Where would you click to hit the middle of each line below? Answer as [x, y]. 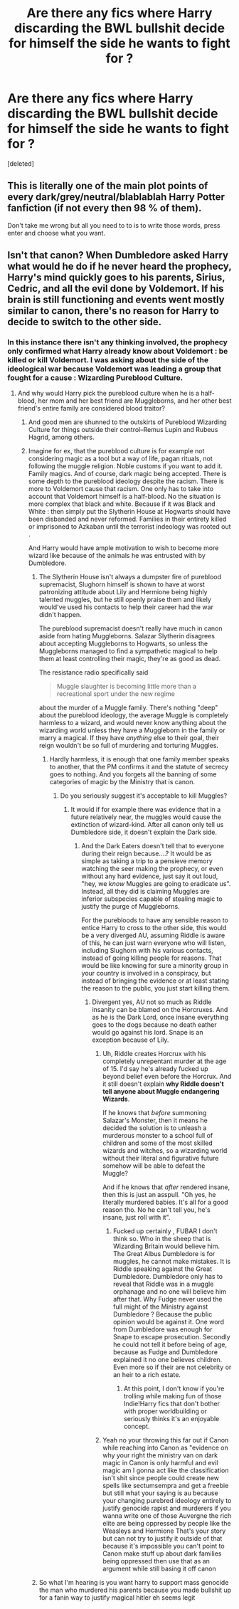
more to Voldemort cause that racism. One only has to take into [121, 489]
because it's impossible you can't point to [164, 1546]
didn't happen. [60, 615]
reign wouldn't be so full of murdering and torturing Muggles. [129, 746]
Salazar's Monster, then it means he [155, 1120]
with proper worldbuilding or [165, 1411]
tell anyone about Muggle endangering [161, 1092]
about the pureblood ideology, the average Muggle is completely [134, 715]
